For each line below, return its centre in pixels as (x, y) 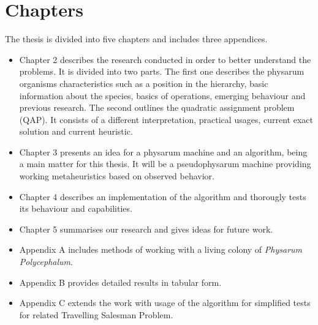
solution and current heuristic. (76, 131)
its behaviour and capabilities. (76, 208)
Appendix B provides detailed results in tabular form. (120, 282)
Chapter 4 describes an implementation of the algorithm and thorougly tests (163, 196)
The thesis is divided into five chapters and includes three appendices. (136, 39)
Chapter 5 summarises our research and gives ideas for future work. (146, 229)
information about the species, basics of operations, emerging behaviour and (162, 95)
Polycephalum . (46, 262)
